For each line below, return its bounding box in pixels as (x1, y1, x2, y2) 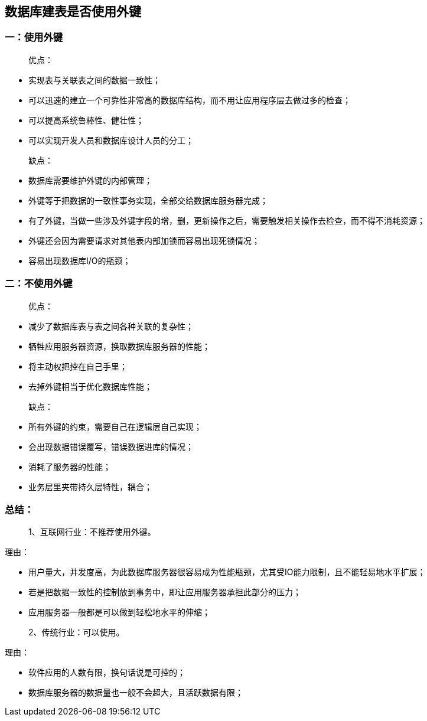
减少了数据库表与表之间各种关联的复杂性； (28, 321, 194, 331)
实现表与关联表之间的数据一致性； (28, 74, 161, 85)
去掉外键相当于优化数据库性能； (28, 381, 152, 392)
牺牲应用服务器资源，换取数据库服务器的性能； (28, 341, 210, 351)
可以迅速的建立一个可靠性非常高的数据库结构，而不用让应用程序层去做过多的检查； (28, 94, 351, 105)
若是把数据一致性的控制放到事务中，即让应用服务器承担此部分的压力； (28, 587, 301, 598)
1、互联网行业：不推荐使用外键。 (28, 527, 156, 537)
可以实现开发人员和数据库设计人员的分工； (28, 135, 194, 145)
